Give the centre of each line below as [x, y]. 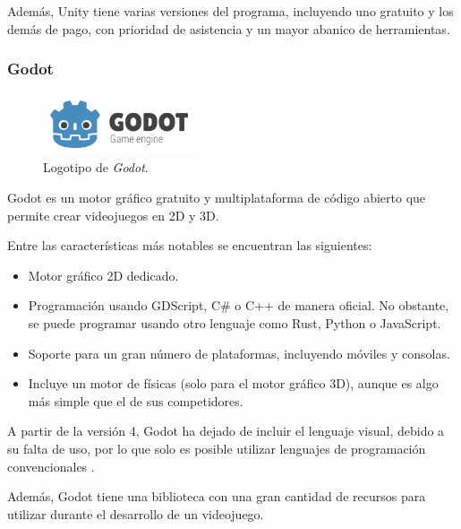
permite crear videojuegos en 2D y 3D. [113, 215]
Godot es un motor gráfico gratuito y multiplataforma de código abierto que [217, 197]
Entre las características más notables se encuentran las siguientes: [190, 245]
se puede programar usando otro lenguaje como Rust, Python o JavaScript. [235, 322]
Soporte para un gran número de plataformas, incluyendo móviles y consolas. [239, 353]
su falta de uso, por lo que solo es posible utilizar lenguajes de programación [217, 448]
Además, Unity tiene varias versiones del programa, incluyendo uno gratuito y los [230, 11]
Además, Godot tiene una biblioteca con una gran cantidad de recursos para [217, 496]
